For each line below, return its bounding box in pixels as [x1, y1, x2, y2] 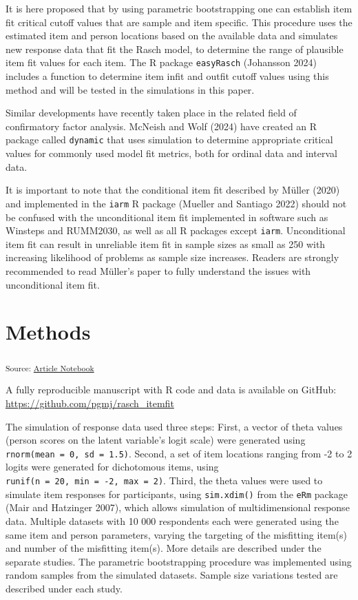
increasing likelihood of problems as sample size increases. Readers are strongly [6, 250, 339, 265]
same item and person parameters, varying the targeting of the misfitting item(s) [6, 527, 348, 541]
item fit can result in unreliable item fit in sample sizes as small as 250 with [6, 236, 326, 251]
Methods [6, 318, 91, 346]
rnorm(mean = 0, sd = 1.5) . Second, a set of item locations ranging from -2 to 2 [6, 446, 352, 460]
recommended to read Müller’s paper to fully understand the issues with [6, 263, 311, 278]
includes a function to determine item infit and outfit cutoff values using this [6, 69, 329, 83]
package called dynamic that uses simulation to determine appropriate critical [6, 132, 333, 147]
